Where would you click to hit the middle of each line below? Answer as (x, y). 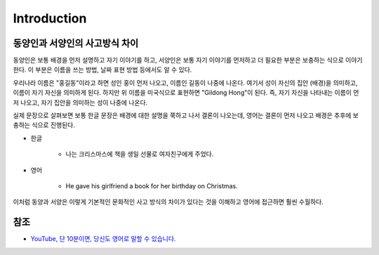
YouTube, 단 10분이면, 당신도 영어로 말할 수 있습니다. (103, 239)
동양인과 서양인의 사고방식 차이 (76, 43)
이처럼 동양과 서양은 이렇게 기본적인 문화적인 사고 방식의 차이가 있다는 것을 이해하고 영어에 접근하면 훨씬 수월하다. (168, 202)
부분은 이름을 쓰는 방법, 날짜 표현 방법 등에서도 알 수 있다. (114, 70)
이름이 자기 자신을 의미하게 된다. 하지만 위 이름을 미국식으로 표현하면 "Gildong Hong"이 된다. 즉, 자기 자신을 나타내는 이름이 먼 (186, 93)
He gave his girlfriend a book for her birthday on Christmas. (152, 185)
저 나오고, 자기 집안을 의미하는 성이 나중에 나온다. (80, 103)
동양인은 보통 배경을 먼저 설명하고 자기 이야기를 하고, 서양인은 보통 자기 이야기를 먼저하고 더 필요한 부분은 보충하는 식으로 (178, 60)
